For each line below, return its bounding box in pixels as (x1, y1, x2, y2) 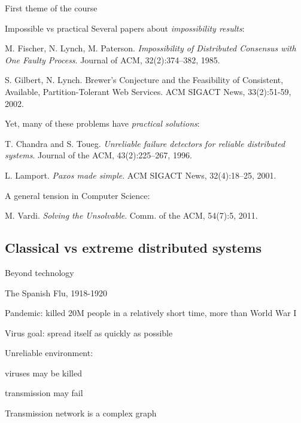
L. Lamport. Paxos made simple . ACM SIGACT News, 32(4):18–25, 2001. (5, 168, 276, 181)
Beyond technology (5, 266, 74, 278)
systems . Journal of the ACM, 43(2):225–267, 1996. (5, 149, 192, 161)
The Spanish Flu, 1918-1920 (5, 286, 108, 299)
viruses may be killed (5, 366, 82, 379)
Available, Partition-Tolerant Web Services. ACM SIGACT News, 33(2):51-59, (5, 85, 291, 97)
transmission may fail (5, 387, 83, 399)
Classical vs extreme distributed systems (5, 238, 262, 257)
